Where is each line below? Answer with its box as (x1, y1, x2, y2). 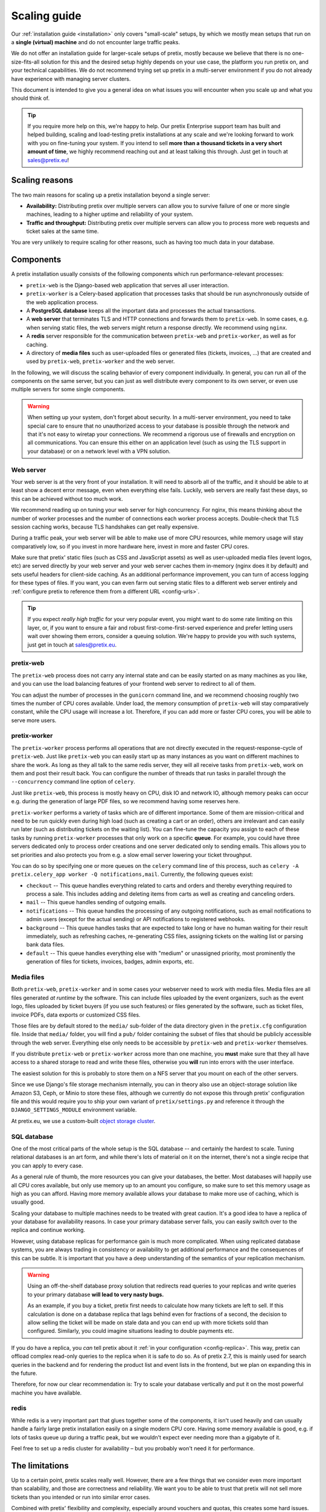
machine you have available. (11, 1389, 82, 1396)
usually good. (11, 1198, 45, 1206)
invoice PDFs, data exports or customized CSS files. (11, 1011, 141, 1018)
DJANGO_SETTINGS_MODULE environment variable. (11, 1106, 137, 1113)
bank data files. (26, 941, 65, 948)
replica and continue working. (11, 1227, 86, 1234)
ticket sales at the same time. (26, 227, 99, 235)
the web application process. (26, 298, 99, 305)
